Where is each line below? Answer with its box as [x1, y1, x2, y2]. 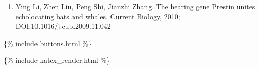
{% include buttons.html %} [4, 38, 92, 48]
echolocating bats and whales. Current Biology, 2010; [15, 11, 180, 21]
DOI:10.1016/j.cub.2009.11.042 [15, 21, 111, 31]
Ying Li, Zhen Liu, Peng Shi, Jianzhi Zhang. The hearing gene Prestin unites [15, 1, 255, 11]
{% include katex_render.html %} [4, 55, 110, 65]
